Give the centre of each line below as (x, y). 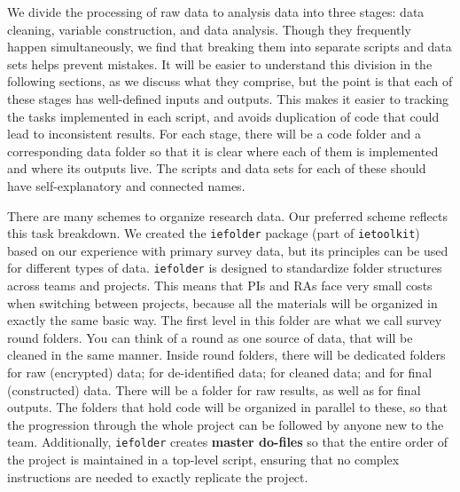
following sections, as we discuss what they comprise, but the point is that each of (230, 81)
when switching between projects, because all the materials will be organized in (222, 302)
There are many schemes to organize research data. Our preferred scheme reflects (227, 215)
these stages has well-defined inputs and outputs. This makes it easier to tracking (228, 98)
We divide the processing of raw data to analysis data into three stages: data (216, 12)
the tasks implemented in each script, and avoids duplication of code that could (223, 116)
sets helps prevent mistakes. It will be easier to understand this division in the (220, 63)
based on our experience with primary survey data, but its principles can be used (228, 250)
